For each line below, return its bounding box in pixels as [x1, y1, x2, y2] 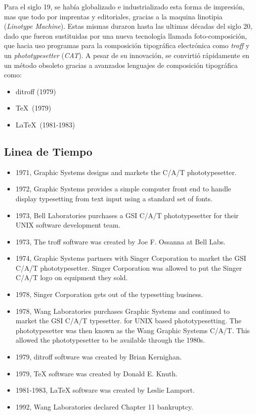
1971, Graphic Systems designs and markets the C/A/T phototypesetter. [15, 167, 237, 177]
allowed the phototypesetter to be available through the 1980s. [15, 335, 205, 345]
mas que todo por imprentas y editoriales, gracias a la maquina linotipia [4, 11, 223, 21]
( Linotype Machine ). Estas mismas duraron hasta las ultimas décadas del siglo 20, [4, 21, 253, 31]
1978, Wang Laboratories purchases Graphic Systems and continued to [15, 305, 230, 316]
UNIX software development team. [15, 220, 121, 230]
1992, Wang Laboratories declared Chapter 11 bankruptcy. [15, 401, 193, 412]
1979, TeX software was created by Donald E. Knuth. [15, 368, 178, 378]
